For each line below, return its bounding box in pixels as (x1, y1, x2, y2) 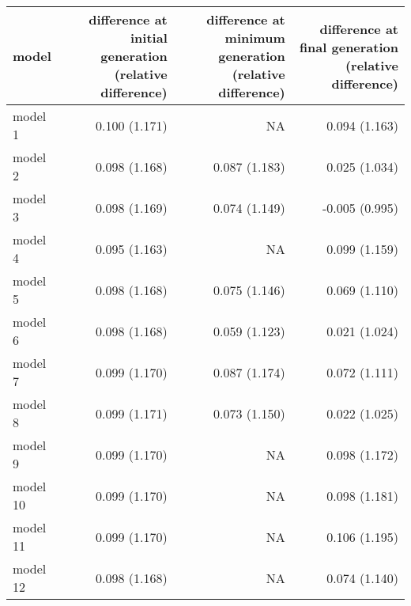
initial (130, 28, 168, 47)
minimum (224, 28, 285, 47)
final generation (299, 37, 398, 56)
